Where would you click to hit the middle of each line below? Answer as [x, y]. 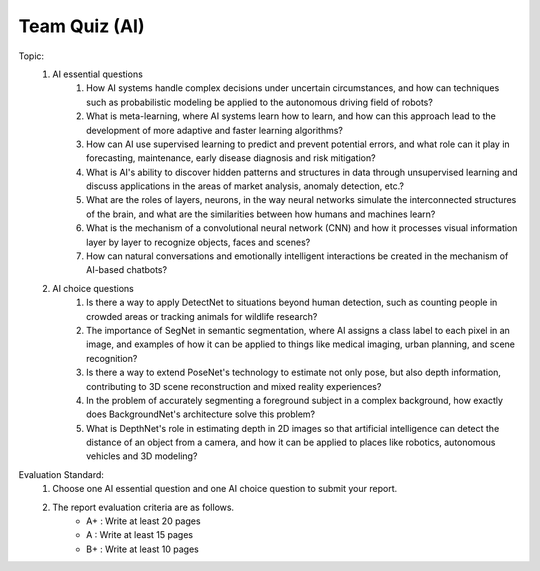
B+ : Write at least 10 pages [142, 549]
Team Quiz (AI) [81, 26]
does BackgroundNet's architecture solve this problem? [201, 414]
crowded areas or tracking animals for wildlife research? [202, 316]
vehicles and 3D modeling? [142, 456]
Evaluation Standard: [61, 474]
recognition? [112, 358]
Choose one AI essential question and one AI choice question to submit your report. [225, 489]
